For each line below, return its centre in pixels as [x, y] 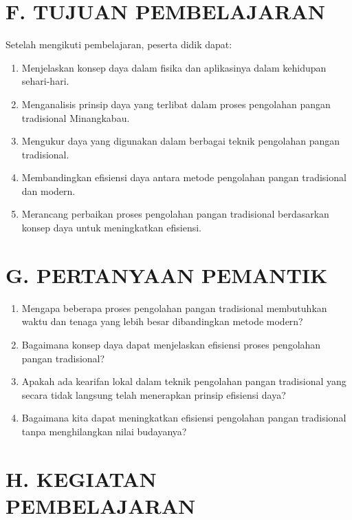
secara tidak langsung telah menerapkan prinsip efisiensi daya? [154, 394]
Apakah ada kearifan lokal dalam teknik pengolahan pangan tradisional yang [184, 381]
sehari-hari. [45, 81]
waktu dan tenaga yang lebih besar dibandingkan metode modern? [162, 321]
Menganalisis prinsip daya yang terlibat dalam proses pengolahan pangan [176, 104]
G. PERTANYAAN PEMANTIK [167, 274]
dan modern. [48, 190]
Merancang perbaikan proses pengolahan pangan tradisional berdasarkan [175, 214]
